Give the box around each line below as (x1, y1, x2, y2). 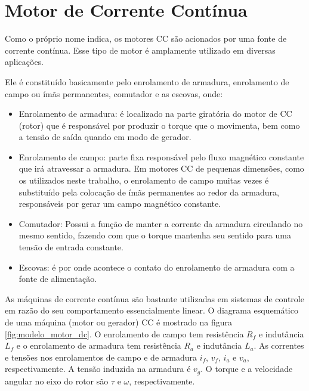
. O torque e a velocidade (200, 362, 293, 375)
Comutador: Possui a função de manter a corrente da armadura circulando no (18, 217, 303, 229)
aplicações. (5, 55, 44, 68)
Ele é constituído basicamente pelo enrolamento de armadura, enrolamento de (5, 75, 289, 88)
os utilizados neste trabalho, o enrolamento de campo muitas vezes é (18, 174, 269, 187)
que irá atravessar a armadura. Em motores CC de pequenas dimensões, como (18, 162, 304, 175)
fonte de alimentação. (18, 272, 97, 285)
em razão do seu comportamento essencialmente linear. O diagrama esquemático (5, 304, 298, 316)
